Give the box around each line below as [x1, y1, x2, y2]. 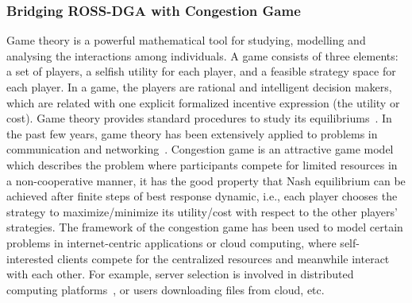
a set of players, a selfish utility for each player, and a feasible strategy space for [6, 63, 396, 80]
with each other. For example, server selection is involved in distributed [6, 266, 354, 282]
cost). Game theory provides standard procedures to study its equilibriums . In [6, 110, 392, 126]
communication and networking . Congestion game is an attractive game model [6, 141, 394, 157]
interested [6, 250, 54, 266]
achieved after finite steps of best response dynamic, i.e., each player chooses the [6, 188, 398, 204]
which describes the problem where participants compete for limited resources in [6, 156, 398, 173]
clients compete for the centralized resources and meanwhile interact [57, 250, 390, 266]
